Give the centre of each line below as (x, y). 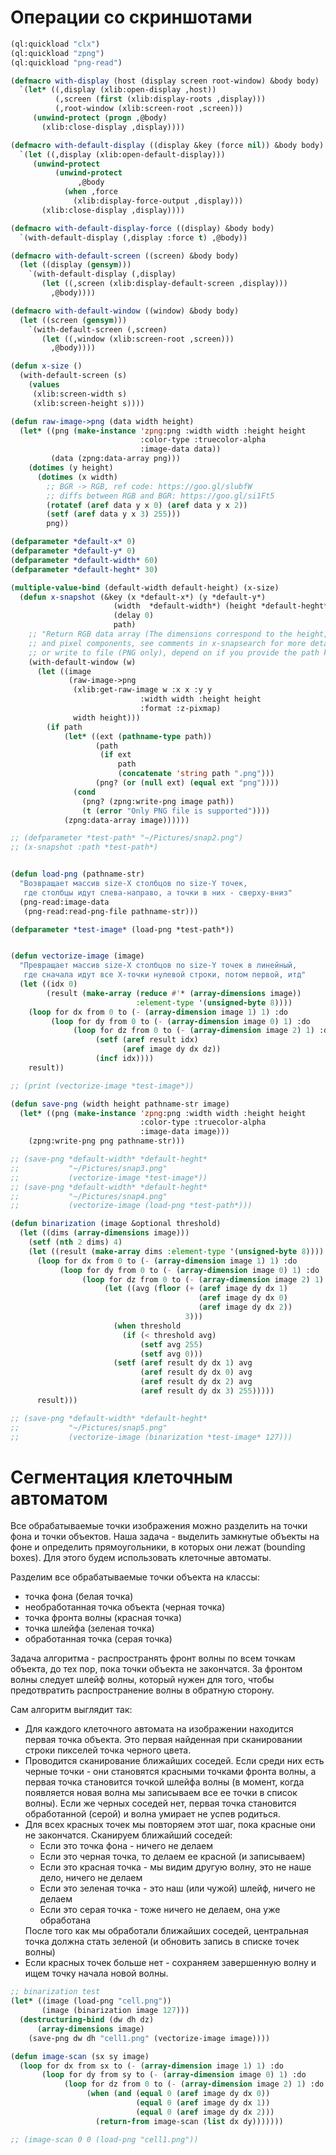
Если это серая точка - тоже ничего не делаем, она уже (160, 1910)
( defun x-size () (46, 366)
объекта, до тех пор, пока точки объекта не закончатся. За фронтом (156, 1669)
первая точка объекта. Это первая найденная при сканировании (163, 1740)
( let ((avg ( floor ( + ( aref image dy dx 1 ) (196, 1289)
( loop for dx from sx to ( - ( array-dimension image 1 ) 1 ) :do (151, 2066)
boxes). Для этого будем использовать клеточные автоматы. (141, 1558)
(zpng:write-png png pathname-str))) (107, 1141)
